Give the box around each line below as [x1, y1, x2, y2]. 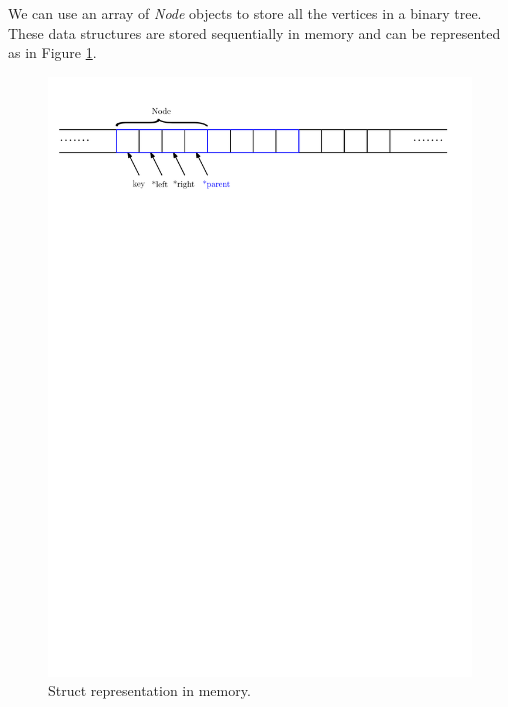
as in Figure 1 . [8, 42, 97, 63]
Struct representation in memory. [48, 680, 251, 701]
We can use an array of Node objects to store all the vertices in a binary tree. [8, 3, 482, 23]
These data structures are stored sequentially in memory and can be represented [8, 22, 501, 43]
